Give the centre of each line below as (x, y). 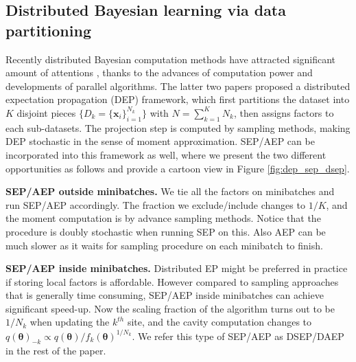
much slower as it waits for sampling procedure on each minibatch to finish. (164, 245)
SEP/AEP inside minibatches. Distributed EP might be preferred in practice (177, 268)
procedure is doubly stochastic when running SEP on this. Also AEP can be (166, 231)
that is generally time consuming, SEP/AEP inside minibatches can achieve (165, 295)
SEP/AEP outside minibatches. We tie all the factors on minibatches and (170, 191)
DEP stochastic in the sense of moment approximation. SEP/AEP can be (160, 141)
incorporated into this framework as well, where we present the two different (166, 154)
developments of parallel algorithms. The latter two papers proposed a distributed (178, 86)
